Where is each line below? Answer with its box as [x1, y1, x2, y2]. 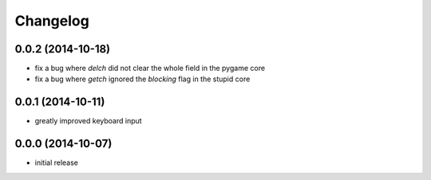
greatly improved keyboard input [34, 116, 143, 126]
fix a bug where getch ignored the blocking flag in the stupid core [34, 74, 251, 84]
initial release [34, 158, 79, 167]
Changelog [14, 12, 89, 29]
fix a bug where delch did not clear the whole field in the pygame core [34, 64, 266, 73]
